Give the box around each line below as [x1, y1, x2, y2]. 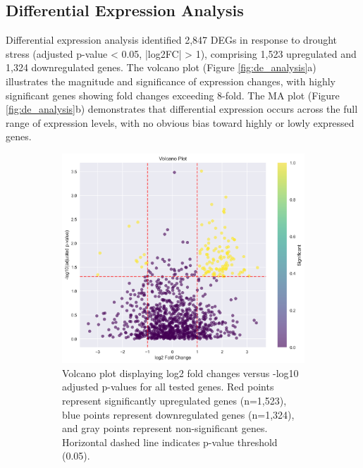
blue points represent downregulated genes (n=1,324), [62, 407, 295, 421]
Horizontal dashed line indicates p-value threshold [62, 434, 278, 449]
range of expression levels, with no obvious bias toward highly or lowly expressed [6, 115, 355, 130]
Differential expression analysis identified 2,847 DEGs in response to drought [6, 32, 338, 47]
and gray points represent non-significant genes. [62, 421, 268, 436]
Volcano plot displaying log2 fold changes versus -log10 [62, 365, 299, 380]
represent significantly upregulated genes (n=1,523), [62, 393, 287, 408]
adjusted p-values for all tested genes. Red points [62, 379, 274, 394]
